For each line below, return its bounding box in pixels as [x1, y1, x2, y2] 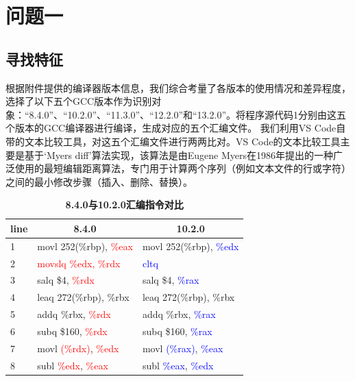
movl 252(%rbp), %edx [142, 238, 239, 253]
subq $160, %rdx [37, 323, 108, 338]
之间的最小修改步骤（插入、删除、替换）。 [5, 174, 193, 188]
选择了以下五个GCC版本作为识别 [5, 94, 152, 108]
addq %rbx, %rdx [37, 307, 111, 321]
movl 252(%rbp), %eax [37, 238, 133, 253]
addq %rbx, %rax [142, 307, 216, 321]
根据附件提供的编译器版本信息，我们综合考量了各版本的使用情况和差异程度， [5, 80, 351, 95]
